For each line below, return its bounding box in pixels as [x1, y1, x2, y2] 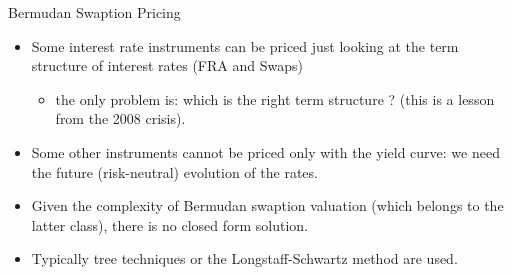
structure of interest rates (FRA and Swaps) [31, 55, 303, 76]
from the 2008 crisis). [55, 108, 186, 129]
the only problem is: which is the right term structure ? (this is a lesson [55, 88, 495, 109]
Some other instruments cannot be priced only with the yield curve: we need [31, 141, 500, 162]
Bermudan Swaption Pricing [8, 2, 181, 22]
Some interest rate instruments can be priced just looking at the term [31, 35, 459, 56]
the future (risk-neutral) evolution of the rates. [31, 161, 318, 182]
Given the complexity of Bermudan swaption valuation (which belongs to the [31, 195, 504, 216]
